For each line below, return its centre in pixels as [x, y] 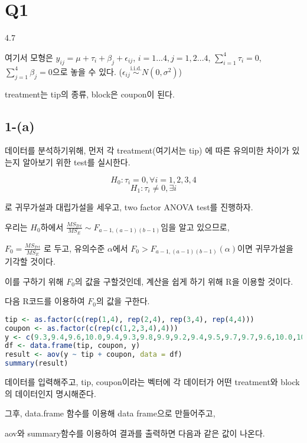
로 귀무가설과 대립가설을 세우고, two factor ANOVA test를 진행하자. [129, 206]
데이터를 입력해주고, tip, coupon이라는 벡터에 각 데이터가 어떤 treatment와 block [152, 382]
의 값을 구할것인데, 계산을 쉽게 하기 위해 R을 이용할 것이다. [184, 281]
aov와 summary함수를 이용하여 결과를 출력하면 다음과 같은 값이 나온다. [135, 433]
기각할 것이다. [30, 261]
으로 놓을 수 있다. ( [87, 71]
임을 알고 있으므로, [195, 227]
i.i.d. [136, 69]
